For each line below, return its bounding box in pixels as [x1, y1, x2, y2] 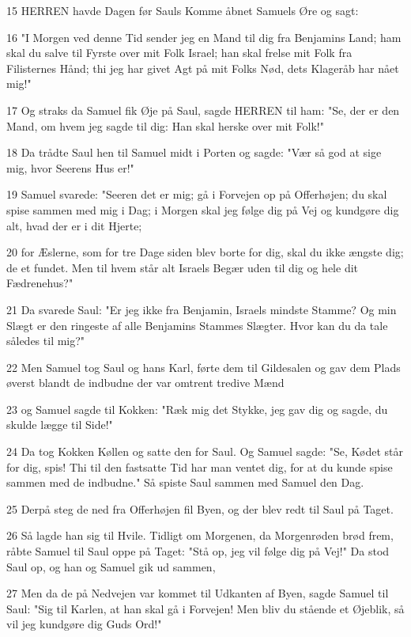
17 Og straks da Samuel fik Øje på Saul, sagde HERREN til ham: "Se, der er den [6, 101, 400, 118]
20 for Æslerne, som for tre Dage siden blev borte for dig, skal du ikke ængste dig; [6, 244, 404, 260]
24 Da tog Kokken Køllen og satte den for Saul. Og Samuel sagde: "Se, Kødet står [6, 443, 403, 460]
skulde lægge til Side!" [6, 416, 113, 433]
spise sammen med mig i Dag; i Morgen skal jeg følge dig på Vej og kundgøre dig [6, 201, 399, 218]
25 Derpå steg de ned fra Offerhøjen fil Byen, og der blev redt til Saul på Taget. [6, 500, 394, 517]
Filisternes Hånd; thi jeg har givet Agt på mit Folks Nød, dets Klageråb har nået [6, 59, 399, 76]
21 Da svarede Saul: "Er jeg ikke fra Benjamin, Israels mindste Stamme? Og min [6, 301, 397, 317]
